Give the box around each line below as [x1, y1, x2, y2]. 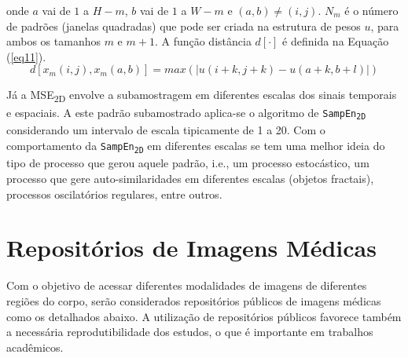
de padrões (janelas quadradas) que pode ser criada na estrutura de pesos [6, 17, 361, 34]
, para [370, 17, 399, 34]
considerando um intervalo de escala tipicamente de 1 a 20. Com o [6, 122, 325, 138]
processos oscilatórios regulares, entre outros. [6, 185, 222, 202]
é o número [344, 2, 399, 18]
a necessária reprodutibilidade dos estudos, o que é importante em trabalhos [6, 323, 373, 340]
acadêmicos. [6, 338, 64, 355]
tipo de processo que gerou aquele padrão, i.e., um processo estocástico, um [6, 155, 369, 171]
